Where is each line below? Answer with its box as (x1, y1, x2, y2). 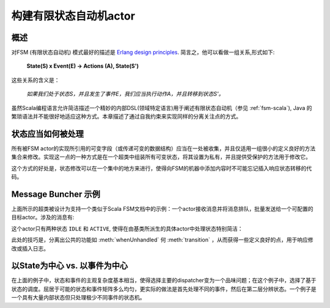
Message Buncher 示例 (11, 189, 101, 199)
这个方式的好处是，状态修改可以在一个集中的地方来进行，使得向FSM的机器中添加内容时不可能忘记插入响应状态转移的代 (11, 164, 312, 172)
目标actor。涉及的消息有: (11, 214, 75, 221)
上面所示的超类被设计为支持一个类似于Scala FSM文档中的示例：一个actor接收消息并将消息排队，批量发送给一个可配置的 (11, 205, 314, 212)
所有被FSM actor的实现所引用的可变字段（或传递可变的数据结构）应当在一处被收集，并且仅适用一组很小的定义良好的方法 (11, 144, 316, 152)
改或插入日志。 (11, 244, 49, 252)
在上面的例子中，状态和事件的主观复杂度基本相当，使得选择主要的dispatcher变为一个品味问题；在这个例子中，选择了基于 (11, 277, 317, 284)
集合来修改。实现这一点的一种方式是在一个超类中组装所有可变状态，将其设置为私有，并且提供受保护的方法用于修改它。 (11, 153, 311, 161)
